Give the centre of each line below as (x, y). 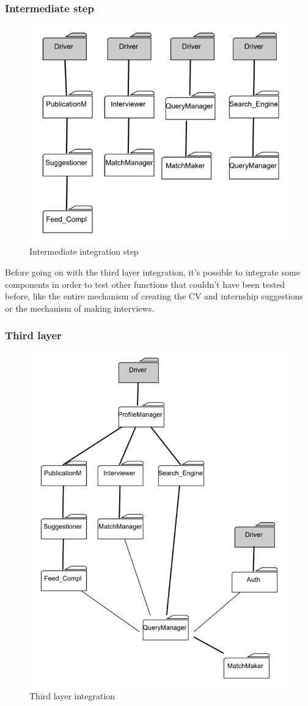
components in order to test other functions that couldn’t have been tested (145, 284)
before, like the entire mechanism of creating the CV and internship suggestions (154, 296)
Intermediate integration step (84, 251)
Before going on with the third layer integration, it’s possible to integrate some (152, 272)
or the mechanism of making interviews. (80, 308)
